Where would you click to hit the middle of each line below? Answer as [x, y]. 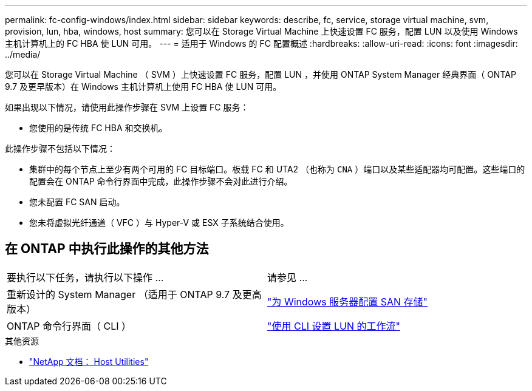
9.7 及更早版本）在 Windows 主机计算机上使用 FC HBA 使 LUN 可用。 [143, 87]
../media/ [23, 54]
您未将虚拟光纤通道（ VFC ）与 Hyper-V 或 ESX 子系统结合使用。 [159, 223]
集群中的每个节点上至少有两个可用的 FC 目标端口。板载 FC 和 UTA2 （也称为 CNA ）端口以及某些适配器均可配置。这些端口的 [277, 169]
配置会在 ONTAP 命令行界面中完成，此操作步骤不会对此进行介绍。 [161, 181]
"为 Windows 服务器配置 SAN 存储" [348, 301]
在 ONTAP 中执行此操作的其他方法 [107, 249]
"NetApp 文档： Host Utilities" [89, 361]
